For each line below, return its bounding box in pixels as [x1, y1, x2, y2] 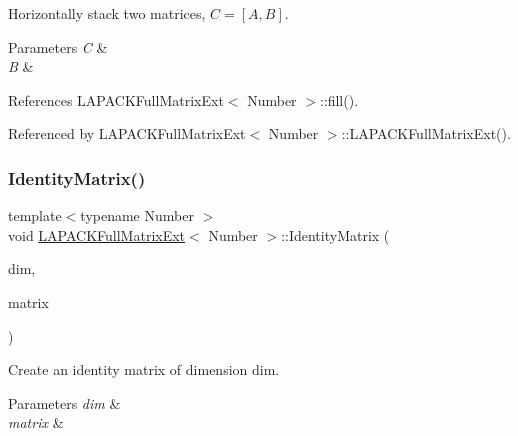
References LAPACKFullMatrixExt [8, 89, 224, 110]
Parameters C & [8, 36, 108, 57]
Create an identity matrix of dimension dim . [8, 359, 280, 380]
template [8, 205, 62, 226]
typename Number [80, 205, 194, 226]
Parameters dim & [8, 392, 121, 413]
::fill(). [319, 89, 359, 110]
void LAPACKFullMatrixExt [8, 224, 186, 245]
